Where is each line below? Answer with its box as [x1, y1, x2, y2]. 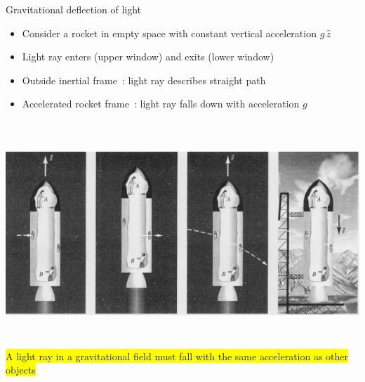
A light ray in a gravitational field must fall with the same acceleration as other [6, 348, 349, 363]
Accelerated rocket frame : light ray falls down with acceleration [22, 96, 300, 111]
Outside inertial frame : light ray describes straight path [22, 72, 266, 87]
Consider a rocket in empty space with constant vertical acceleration [22, 25, 317, 40]
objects [6, 362, 36, 377]
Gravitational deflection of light [6, 2, 142, 16]
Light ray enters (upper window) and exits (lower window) [22, 49, 274, 64]
